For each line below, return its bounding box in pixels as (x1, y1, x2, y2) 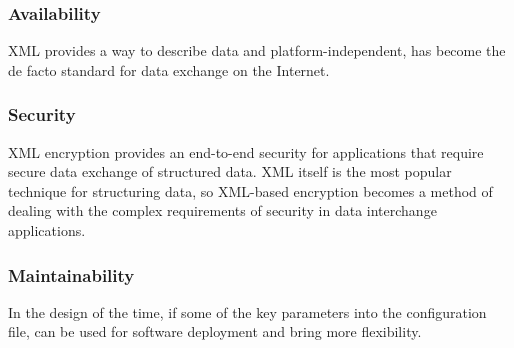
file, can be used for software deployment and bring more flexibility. (8, 321, 422, 342)
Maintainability (8, 262, 135, 287)
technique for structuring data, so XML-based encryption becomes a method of (8, 180, 493, 201)
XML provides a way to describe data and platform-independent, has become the (8, 40, 506, 61)
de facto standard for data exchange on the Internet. (8, 59, 330, 80)
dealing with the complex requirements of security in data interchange (8, 200, 437, 221)
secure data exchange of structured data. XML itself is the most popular (8, 161, 452, 182)
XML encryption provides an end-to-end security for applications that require (8, 141, 484, 162)
